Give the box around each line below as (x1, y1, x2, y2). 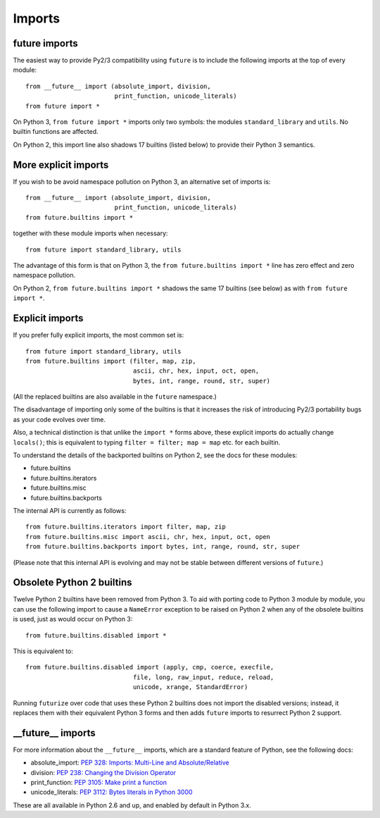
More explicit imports (13, 159, 109, 171)
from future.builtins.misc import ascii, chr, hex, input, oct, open (25, 533, 271, 540)
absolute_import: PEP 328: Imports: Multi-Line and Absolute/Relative (30, 758, 229, 767)
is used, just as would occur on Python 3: (13, 615, 133, 624)
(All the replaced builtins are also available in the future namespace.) (13, 392, 217, 401)
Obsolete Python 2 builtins (13, 576, 132, 588)
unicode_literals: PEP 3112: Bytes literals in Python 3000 (30, 788, 193, 796)
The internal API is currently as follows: (13, 506, 127, 514)
